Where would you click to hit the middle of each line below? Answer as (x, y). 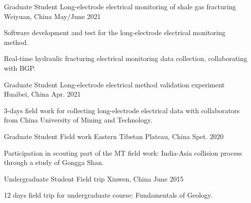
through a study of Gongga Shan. (54, 162)
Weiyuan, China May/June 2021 (52, 16)
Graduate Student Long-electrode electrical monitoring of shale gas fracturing (120, 6)
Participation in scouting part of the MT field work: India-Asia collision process (123, 152)
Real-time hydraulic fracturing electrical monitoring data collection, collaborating (126, 58)
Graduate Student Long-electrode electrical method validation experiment (114, 84)
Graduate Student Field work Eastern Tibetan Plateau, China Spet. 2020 (114, 136)
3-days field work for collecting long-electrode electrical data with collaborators (122, 110)
